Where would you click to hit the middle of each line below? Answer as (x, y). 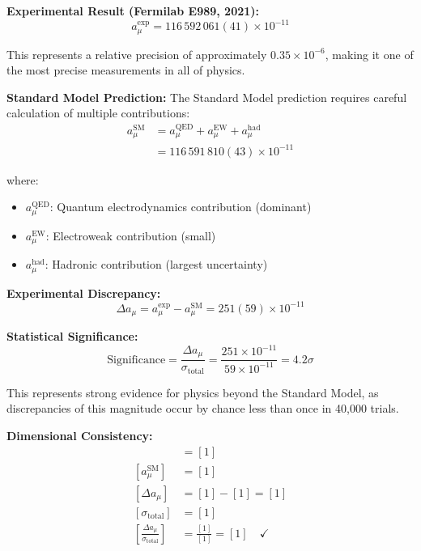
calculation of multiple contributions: (98, 113)
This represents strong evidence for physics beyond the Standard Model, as (193, 392)
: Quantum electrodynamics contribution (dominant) (181, 207)
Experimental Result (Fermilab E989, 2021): (133, 11)
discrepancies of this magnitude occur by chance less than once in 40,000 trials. (203, 408)
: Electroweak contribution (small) (131, 235)
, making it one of (369, 54)
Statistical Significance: (72, 336)
